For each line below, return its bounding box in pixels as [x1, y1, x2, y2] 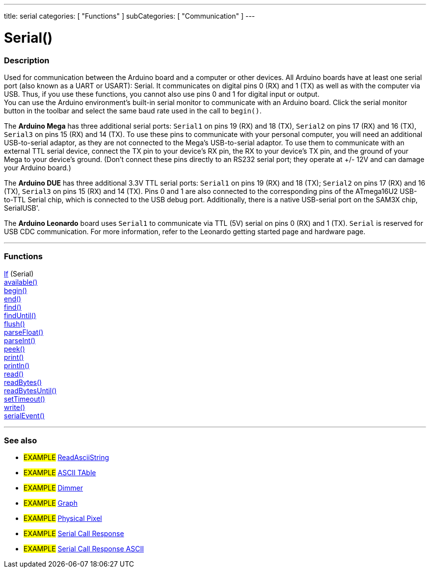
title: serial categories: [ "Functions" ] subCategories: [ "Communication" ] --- [4, 12, 255, 20]
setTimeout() [4, 394, 45, 403]
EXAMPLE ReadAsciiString [24, 453, 109, 462]
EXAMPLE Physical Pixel [24, 514, 102, 523]
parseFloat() [4, 327, 44, 336]
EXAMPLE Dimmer [24, 484, 83, 492]
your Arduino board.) [4, 163, 71, 172]
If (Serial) [4, 269, 34, 278]
